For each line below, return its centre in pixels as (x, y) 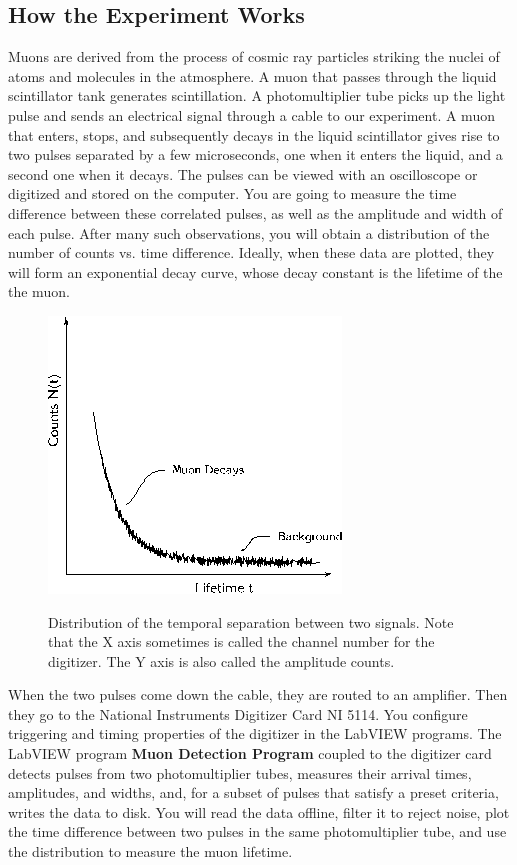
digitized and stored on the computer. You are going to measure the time (232, 193)
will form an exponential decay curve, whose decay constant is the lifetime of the (255, 271)
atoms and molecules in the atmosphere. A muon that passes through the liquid (252, 75)
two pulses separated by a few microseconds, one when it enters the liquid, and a (255, 154)
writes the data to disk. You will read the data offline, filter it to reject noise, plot (259, 811)
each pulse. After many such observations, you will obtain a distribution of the (249, 232)
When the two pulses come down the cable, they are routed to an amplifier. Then (258, 694)
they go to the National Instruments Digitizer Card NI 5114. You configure (238, 713)
